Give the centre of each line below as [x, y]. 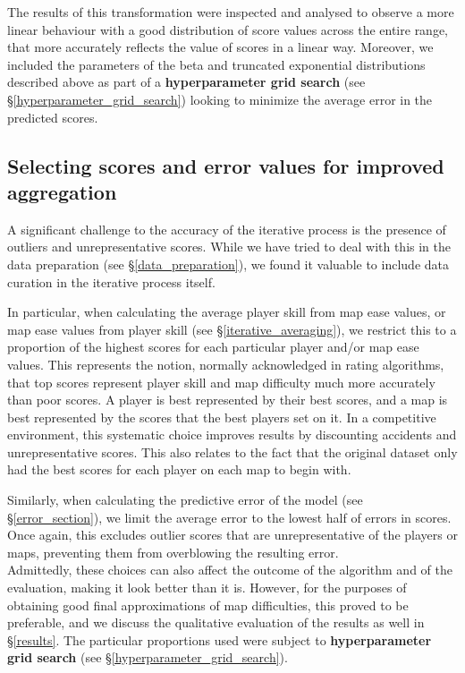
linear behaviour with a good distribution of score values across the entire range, [228, 29]
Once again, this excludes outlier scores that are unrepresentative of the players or [232, 535]
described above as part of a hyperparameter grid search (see [186, 82]
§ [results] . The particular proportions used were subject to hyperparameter [220, 639]
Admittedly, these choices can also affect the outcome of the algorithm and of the [230, 570]
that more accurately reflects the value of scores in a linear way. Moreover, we [220, 47]
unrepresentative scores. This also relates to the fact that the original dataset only [232, 452]
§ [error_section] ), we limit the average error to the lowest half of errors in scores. [229, 517]
